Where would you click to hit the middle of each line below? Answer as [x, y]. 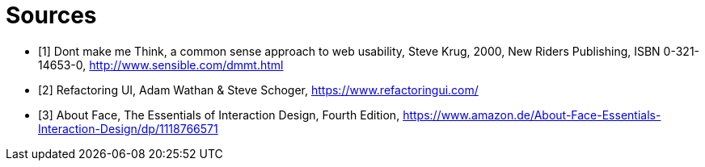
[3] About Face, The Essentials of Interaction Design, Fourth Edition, [219, 115]
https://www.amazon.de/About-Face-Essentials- [532, 115]
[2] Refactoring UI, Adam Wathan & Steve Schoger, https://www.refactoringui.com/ [258, 90]
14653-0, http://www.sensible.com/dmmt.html [161, 65]
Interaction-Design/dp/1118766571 [128, 128]
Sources [51, 15]
